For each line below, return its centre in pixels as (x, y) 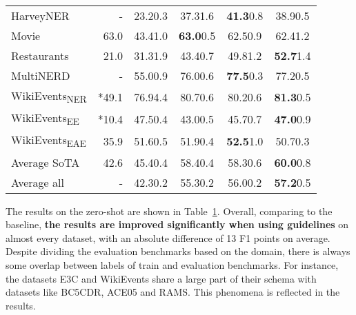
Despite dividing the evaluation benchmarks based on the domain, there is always (178, 251)
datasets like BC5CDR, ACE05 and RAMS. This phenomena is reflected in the (173, 292)
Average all (38, 182)
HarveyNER (40, 16)
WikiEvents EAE (49, 141)
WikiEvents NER (49, 97)
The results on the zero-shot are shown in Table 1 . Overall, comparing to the (169, 211)
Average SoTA (46, 162)
